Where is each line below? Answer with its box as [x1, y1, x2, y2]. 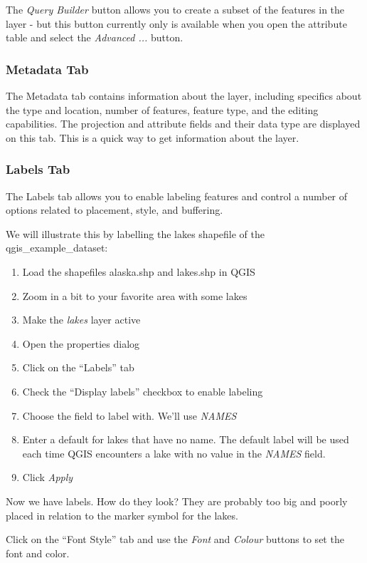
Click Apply [22, 470, 73, 485]
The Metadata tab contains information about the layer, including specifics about [6, 88, 362, 103]
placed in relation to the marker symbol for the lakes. [6, 507, 238, 522]
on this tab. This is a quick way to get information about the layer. [6, 130, 299, 145]
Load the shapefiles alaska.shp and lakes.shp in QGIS [22, 264, 255, 279]
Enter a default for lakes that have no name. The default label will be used [22, 432, 349, 447]
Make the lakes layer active [22, 312, 141, 327]
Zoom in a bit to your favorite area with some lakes [22, 288, 248, 303]
